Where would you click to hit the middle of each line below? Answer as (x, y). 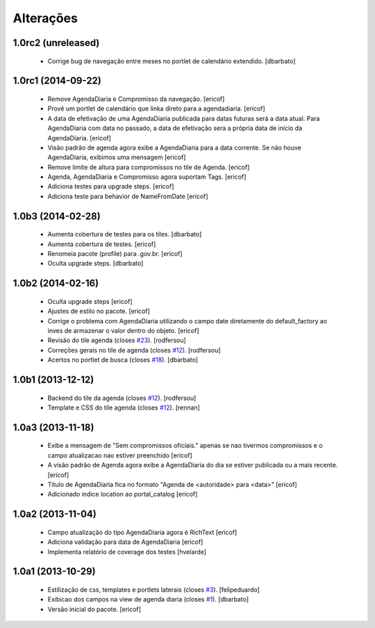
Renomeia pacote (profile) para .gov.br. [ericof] (115, 254)
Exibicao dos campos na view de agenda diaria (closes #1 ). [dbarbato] (148, 599)
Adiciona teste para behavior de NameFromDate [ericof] (128, 196)
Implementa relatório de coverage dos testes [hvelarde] (127, 551)
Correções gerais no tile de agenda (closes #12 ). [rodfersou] (134, 350)
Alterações (45, 18)
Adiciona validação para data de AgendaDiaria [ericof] (125, 542)
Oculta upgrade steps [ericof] (90, 301)
